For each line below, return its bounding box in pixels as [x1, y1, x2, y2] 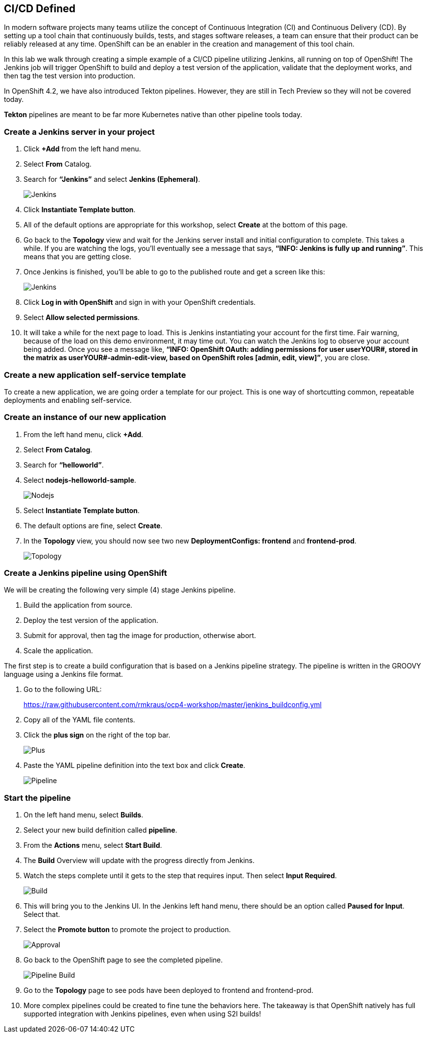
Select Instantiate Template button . [24, 506, 140, 515]
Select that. [24, 910, 60, 919]
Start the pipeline [4, 792, 71, 803]
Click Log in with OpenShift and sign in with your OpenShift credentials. [24, 298, 256, 307]
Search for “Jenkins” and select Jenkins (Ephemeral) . [24, 175, 200, 184]
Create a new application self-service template [4, 370, 186, 380]
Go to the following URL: [24, 685, 102, 694]
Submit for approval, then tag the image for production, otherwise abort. [24, 631, 256, 640]
